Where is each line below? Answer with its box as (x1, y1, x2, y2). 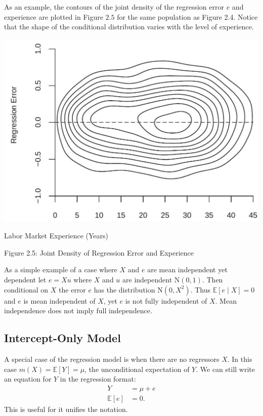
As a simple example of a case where (4, 264, 117, 275)
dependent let (4, 274, 47, 284)
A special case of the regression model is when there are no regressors (4, 353, 220, 364)
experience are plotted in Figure (4, 11, 103, 22)
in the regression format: (60, 373, 136, 384)
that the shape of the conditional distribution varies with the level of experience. (4, 21, 254, 32)
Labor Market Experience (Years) (4, 230, 108, 241)
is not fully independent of (125, 295, 207, 306)
